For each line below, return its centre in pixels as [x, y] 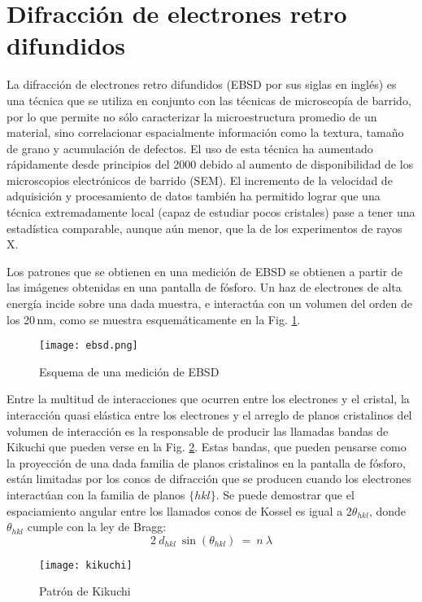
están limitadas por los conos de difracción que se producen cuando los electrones [209, 479]
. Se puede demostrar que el [285, 495]
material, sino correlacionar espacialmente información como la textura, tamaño [205, 132]
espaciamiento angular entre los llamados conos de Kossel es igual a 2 [179, 510]
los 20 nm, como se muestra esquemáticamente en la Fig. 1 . [154, 319]
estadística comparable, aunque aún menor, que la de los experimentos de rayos [204, 228]
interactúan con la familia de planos [96, 495]
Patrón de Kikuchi [85, 591]
